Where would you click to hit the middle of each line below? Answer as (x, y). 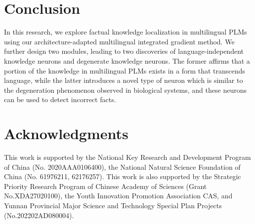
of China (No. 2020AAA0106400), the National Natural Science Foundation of (122, 167)
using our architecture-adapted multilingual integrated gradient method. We (119, 41)
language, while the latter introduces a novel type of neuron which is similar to (124, 80)
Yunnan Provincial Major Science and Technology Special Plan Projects (113, 205)
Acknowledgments (66, 133)
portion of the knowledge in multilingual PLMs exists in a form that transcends (125, 70)
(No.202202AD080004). (39, 215)
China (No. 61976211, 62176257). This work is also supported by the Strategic (123, 176)
